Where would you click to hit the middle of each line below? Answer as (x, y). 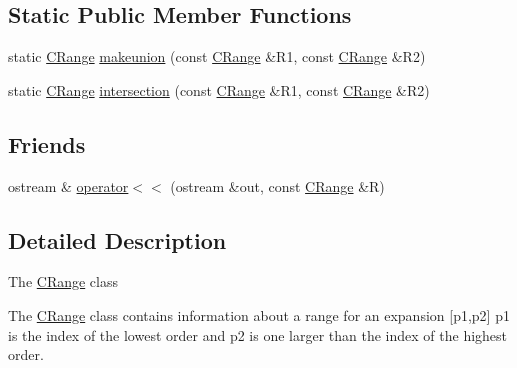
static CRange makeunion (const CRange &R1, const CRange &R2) (217, 56)
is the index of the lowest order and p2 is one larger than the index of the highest (258, 334)
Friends (47, 143)
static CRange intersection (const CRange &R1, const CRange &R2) (219, 89)
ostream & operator (68, 185)
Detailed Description (117, 239)
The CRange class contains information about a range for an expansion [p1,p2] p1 (259, 314)
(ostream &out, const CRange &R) (277, 185)
